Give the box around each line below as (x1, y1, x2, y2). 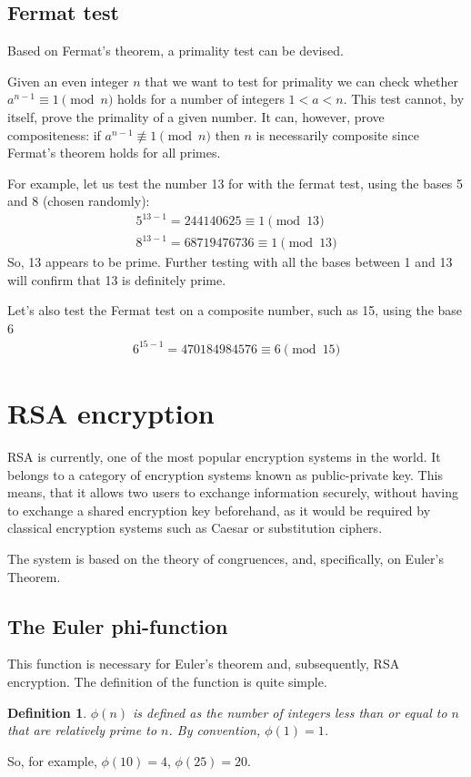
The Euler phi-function (7, 611, 228, 639)
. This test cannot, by (343, 89, 465, 108)
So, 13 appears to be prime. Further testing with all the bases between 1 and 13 (7, 252, 453, 271)
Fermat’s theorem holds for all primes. (7, 143, 221, 162)
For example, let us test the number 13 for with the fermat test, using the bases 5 (7, 173, 463, 192)
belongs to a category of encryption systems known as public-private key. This (7, 465, 443, 484)
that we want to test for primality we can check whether (145, 71, 458, 90)
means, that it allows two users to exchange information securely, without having (7, 483, 458, 502)
